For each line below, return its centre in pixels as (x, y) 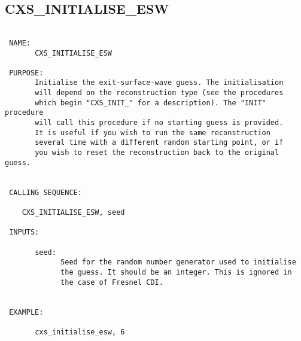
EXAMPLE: (26, 312)
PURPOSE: (26, 73)
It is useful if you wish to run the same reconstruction (153, 133)
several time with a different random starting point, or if (159, 143)
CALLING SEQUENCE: (45, 192)
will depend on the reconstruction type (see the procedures (159, 93)
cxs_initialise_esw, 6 (80, 332)
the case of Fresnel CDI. (112, 282)
